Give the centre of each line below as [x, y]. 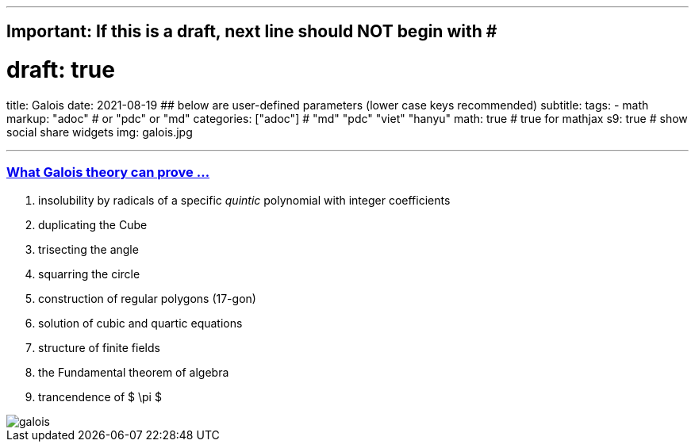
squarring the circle [89, 274]
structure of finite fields [99, 347]
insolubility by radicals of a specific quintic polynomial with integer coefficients [244, 200]
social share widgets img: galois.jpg [100, 132]
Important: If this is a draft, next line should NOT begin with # [252, 32]
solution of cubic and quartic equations [140, 323]
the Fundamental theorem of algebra [134, 372]
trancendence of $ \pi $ [100, 396]
